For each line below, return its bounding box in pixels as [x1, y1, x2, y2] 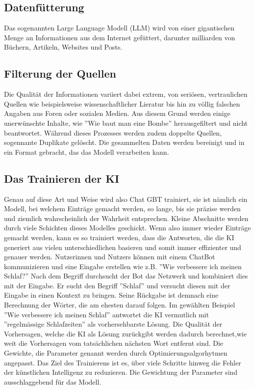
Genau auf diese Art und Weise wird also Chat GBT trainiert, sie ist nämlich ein [4, 194, 248, 204]
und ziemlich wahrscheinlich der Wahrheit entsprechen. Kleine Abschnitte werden [4, 213, 249, 223]
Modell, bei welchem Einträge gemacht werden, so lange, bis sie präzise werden [4, 203, 241, 214]
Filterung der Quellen [4, 66, 116, 81]
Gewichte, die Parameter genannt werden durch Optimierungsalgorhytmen [4, 348, 228, 358]
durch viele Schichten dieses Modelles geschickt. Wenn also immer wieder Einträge [4, 223, 251, 233]
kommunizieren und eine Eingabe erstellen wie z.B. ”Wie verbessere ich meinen [4, 261, 242, 271]
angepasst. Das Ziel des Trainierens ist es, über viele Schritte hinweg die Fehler [4, 357, 241, 367]
